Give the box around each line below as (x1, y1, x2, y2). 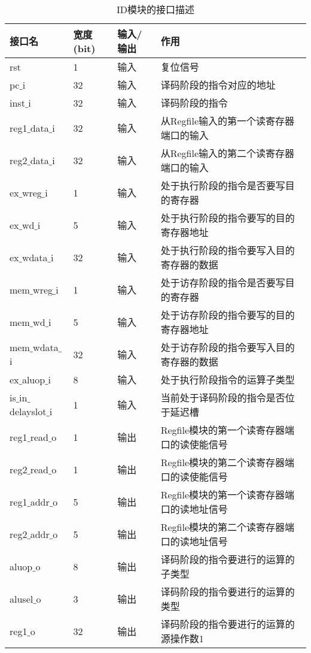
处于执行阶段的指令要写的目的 (160, 211, 295, 225)
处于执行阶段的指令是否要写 (160, 179, 285, 192)
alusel (10, 591, 33, 606)
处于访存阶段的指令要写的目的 (160, 308, 295, 322)
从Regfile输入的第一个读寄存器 (160, 114, 295, 128)
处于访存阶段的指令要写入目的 (160, 340, 295, 354)
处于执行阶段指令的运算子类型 (160, 373, 295, 386)
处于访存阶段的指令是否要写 (160, 276, 285, 289)
